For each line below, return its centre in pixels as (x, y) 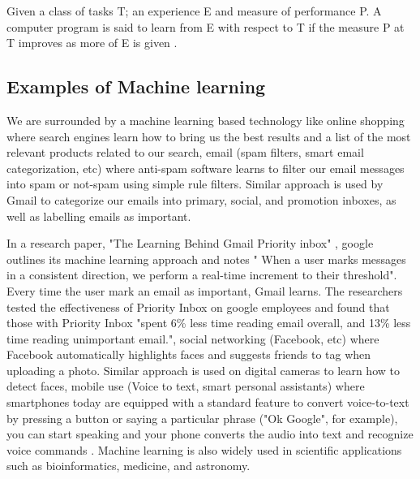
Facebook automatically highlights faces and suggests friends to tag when (189, 354)
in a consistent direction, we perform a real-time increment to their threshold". (202, 275)
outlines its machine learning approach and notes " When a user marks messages (206, 259)
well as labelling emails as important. (99, 216)
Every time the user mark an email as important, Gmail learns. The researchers (205, 290)
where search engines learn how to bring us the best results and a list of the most (209, 136)
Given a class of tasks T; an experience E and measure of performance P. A (194, 11)
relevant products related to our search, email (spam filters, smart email (185, 152)
